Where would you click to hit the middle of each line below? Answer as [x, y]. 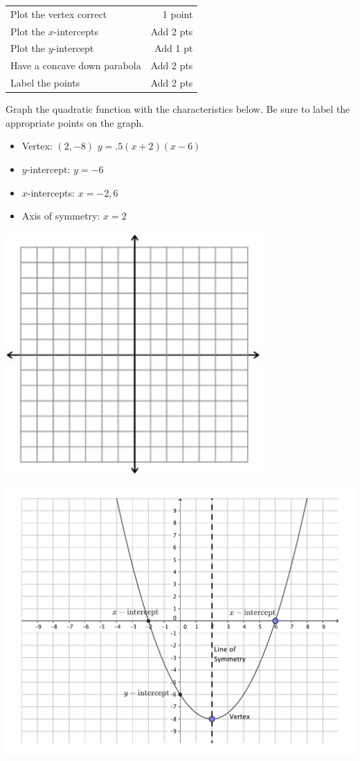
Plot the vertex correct [59, 14]
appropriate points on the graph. [75, 122]
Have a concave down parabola [76, 65]
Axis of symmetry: [61, 216]
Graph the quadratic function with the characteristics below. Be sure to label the [178, 109]
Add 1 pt [174, 48]
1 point [178, 14]
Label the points [45, 83]
